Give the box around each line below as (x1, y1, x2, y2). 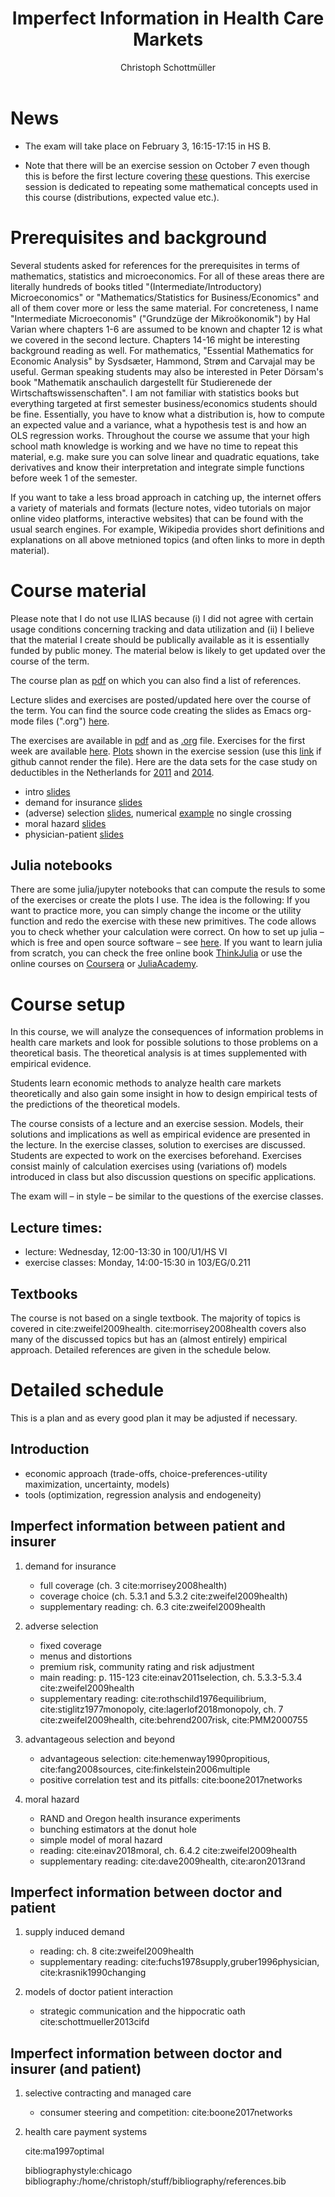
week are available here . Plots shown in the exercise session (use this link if (10, 745, 322, 757)
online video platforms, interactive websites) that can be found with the (10, 512, 304, 524)
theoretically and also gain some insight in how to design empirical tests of (10, 1088, 318, 1100)
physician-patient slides (24, 828, 124, 840)
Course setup (10, 993, 126, 1016)
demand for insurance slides (24, 796, 143, 808)
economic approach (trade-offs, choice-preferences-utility (24, 1467, 268, 1479)
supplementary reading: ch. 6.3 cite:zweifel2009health (39, 1600, 266, 1612)
